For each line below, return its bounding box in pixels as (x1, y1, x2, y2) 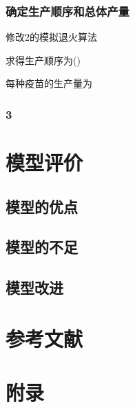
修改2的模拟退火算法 (6, 30, 97, 44)
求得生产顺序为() (6, 52, 81, 67)
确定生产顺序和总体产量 (6, 2, 129, 19)
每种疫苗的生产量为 (6, 76, 92, 90)
